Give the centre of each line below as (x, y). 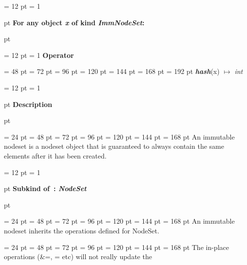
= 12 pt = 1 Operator (39, 55)
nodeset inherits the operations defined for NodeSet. (82, 230)
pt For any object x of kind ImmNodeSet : (74, 22)
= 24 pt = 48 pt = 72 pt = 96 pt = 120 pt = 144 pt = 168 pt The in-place (116, 247)
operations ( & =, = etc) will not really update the (78, 256)
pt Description (28, 104)
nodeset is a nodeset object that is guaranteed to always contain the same (114, 146)
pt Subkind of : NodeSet (45, 188)
